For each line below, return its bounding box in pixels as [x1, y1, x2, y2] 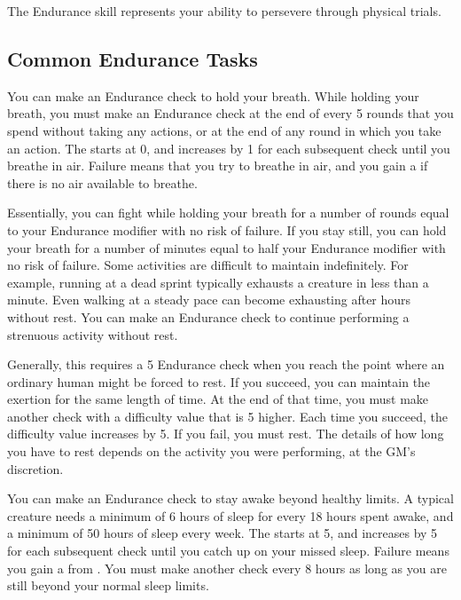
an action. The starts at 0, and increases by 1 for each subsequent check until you [7, 138, 450, 157]
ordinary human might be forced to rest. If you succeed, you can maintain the [7, 372, 431, 391]
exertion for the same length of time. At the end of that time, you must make [7, 390, 429, 408]
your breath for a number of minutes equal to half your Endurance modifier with [7, 238, 446, 257]
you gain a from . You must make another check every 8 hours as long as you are [7, 558, 447, 577]
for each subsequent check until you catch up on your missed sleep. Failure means [7, 541, 449, 560]
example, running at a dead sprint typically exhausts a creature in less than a [7, 272, 429, 291]
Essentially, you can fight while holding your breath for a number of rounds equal [7, 203, 449, 222]
